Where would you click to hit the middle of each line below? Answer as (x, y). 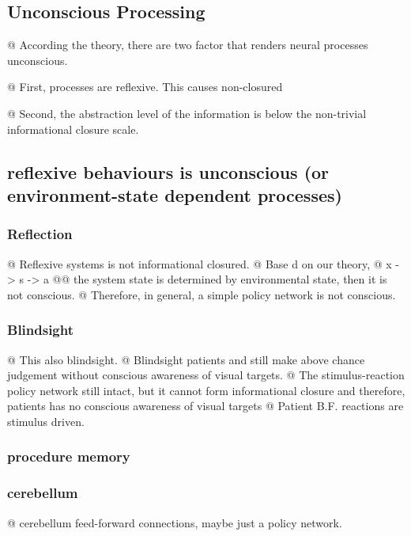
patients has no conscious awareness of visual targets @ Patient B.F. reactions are (205, 406)
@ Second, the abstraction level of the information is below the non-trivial (187, 113)
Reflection (40, 234)
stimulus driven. (46, 421)
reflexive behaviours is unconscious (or (168, 171)
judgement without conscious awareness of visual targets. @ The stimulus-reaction (206, 375)
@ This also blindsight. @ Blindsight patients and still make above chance (186, 359)
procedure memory (69, 456)
